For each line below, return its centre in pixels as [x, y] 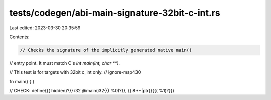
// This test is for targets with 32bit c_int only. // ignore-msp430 [75, 72]
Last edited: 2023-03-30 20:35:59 [45, 28]
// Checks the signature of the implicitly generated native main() [106, 50]
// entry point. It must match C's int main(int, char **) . [65, 63]
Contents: [19, 37]
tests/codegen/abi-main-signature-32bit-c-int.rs [115, 13]
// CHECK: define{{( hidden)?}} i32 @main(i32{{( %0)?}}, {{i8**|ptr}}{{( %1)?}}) [92, 91]
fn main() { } [22, 81]
